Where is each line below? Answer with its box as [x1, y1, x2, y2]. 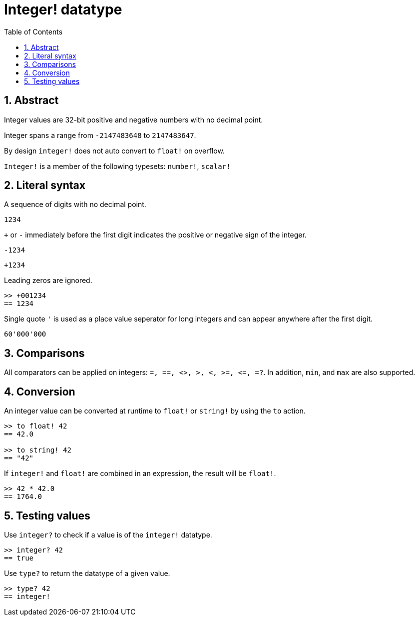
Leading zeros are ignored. [4, 276, 92, 285]
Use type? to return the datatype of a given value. [4, 568, 170, 577]
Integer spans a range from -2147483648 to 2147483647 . [4, 130, 196, 139]
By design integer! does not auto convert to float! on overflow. [4, 146, 225, 155]
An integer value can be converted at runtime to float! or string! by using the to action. [4, 406, 306, 415]
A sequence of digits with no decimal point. [4, 200, 146, 209]
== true [4, 553, 34, 562]
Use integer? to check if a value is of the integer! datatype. [4, 530, 212, 539]
